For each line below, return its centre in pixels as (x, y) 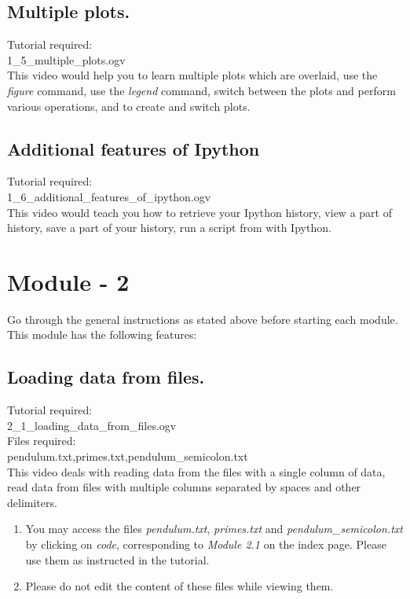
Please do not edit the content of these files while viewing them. (179, 586)
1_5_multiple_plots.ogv (66, 59)
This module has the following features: (102, 334)
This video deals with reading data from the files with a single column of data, (196, 471)
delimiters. (32, 502)
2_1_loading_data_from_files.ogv (92, 425)
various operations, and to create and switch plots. (129, 106)
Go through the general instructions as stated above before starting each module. (203, 319)
